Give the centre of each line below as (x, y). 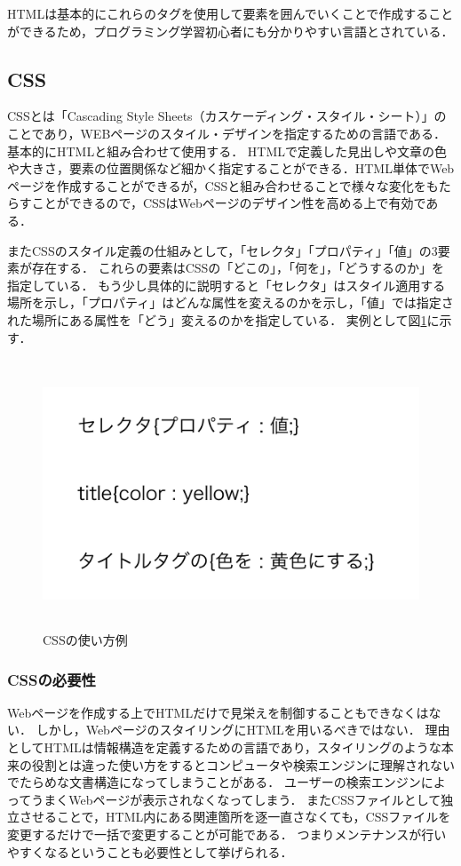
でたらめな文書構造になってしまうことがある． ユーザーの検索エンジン (214, 782)
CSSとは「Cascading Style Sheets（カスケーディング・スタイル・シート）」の (227, 116)
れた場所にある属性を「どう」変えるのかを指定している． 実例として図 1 (217, 319)
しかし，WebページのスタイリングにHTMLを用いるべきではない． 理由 (243, 730)
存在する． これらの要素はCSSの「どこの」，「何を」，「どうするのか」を (238, 268)
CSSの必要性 (52, 679)
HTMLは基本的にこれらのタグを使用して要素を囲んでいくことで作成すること (230, 13)
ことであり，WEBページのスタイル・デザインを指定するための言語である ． (227, 133)
